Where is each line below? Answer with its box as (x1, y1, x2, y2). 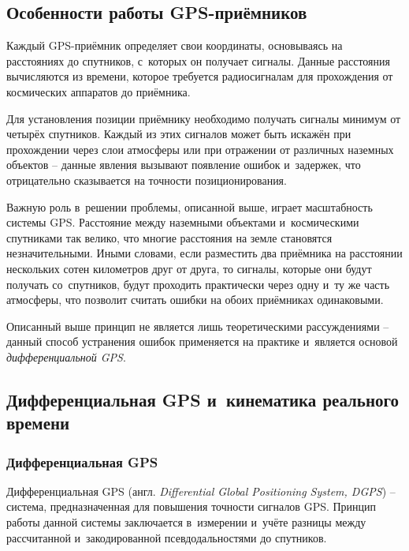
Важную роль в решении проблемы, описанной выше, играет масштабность (6, 198, 373, 215)
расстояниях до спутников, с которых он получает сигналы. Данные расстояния (6, 52, 390, 69)
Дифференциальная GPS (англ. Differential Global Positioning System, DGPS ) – (6, 482, 396, 499)
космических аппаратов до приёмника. (6, 83, 191, 99)
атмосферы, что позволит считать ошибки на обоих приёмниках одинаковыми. (6, 291, 384, 308)
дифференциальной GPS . (6, 348, 126, 365)
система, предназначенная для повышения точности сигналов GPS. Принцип (6, 498, 377, 515)
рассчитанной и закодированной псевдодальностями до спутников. (6, 529, 327, 545)
